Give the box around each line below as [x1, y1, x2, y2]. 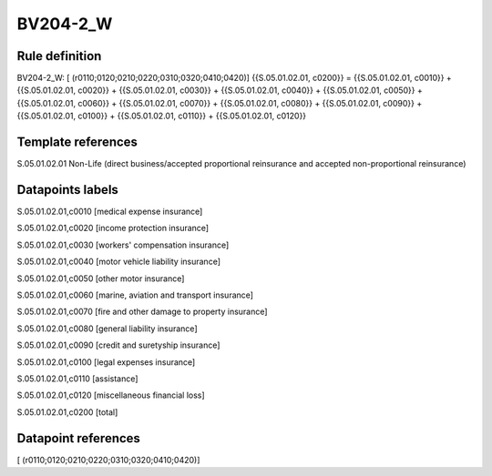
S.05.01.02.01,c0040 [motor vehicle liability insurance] [16, 256, 220, 268]
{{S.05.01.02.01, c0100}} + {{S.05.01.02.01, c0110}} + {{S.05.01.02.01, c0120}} [16, 110, 307, 122]
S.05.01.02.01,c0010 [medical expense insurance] [16, 206, 203, 218]
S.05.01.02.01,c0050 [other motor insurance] [16, 273, 185, 284]
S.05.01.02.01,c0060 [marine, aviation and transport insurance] [16, 289, 254, 300]
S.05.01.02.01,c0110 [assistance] [16, 373, 138, 384]
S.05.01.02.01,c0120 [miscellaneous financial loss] [16, 390, 205, 400]
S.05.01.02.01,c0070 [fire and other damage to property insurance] [16, 306, 268, 318]
